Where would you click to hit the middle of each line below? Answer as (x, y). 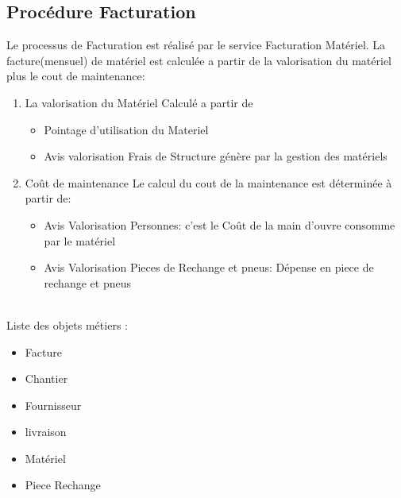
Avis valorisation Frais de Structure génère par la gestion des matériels (216, 156)
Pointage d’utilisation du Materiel (126, 129)
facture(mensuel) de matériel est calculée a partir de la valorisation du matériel (199, 60)
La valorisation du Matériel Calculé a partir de (139, 102)
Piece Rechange (63, 485)
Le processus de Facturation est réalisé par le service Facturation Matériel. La (196, 45)
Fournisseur (53, 405)
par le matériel (80, 240)
